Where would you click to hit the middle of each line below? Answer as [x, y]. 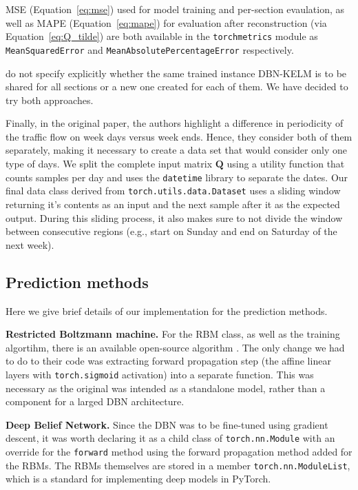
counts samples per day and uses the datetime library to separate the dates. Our [177, 177]
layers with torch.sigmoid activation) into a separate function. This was [160, 374]
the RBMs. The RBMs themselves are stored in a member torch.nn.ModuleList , [178, 465]
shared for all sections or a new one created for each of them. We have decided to [177, 86]
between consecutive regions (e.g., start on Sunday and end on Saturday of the [171, 231]
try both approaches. [50, 100]
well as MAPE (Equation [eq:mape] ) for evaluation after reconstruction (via [166, 22]
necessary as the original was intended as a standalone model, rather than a [166, 388]
